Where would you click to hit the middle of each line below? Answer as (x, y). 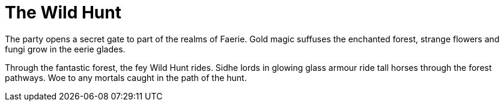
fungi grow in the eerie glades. (65, 49)
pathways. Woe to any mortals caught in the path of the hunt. (126, 77)
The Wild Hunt (63, 13)
